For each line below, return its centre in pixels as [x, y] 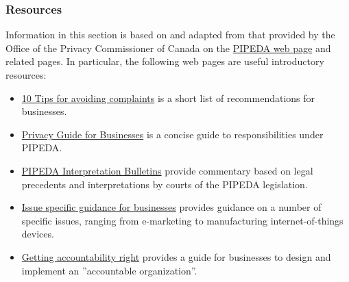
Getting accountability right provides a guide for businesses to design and [176, 256]
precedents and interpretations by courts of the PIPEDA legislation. [165, 184]
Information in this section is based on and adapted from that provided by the [170, 35]
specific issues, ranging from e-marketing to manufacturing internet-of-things [182, 220]
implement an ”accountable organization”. [109, 270]
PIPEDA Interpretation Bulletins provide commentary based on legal [167, 170]
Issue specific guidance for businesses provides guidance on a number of [171, 207]
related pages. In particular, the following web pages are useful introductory [165, 61]
